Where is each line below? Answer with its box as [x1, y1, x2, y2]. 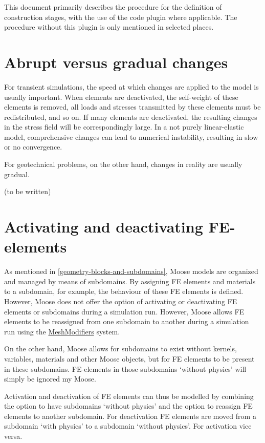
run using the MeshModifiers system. [4, 326, 120, 336]
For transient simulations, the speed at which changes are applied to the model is [4, 81, 259, 92]
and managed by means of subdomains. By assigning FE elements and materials [4, 276, 256, 286]
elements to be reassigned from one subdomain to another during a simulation [4, 316, 249, 327]
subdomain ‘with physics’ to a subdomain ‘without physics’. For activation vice [4, 420, 252, 431]
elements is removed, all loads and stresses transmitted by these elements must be [4, 101, 261, 112]
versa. [4, 431, 23, 441]
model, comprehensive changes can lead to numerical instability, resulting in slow [4, 131, 258, 142]
